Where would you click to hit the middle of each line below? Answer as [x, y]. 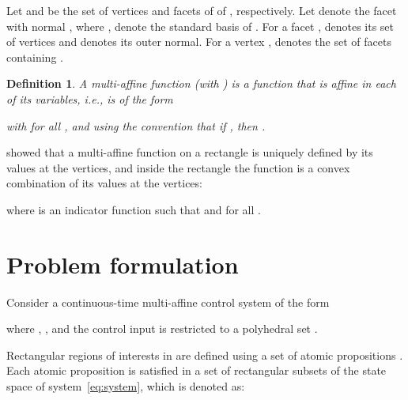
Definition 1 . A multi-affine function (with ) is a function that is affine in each [201, 83]
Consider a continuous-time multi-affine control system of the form [168, 302]
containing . [35, 57]
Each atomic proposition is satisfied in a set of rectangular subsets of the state [196, 370]
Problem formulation [123, 264]
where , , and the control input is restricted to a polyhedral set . [162, 328]
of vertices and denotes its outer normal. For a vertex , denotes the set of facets [199, 42]
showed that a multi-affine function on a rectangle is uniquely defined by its [190, 152]
